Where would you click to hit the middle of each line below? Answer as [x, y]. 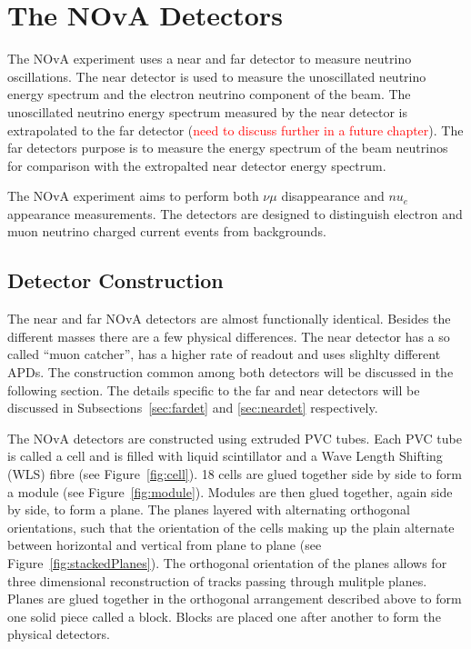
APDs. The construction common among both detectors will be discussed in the [230, 372]
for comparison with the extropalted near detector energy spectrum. [197, 165]
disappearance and [333, 196]
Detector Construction [115, 280]
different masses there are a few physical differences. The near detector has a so [229, 336]
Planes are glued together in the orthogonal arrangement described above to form [235, 599]
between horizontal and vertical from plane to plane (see [165, 545]
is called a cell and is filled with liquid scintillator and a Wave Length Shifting [225, 456]
